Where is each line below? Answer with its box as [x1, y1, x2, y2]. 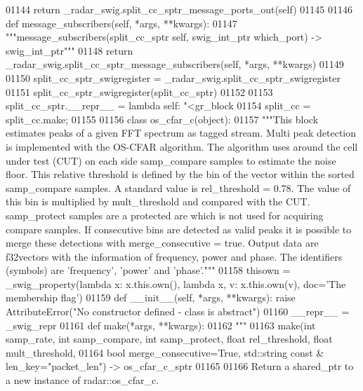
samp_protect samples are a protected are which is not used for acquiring [6, 207, 324, 222]
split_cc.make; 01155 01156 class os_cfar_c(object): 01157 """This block [6, 111, 319, 126]
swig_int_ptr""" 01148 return [6, 43, 133, 57]
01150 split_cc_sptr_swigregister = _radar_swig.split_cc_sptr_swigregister [6, 70, 341, 85]
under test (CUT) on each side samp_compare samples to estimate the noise [6, 153, 336, 167]
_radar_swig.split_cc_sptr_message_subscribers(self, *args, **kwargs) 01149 [6, 57, 344, 71]
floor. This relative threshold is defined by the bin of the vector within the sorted [6, 167, 355, 181]
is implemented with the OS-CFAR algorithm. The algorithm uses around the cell [6, 139, 358, 153]
